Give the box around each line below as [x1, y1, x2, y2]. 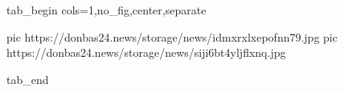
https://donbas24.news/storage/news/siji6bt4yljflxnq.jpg [6, 44, 286, 61]
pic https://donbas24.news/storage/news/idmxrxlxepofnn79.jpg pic [6, 28, 338, 45]
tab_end [6, 70, 49, 87]
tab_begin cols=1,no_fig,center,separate [6, 2, 207, 18]
